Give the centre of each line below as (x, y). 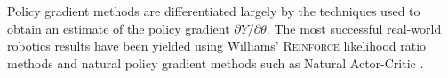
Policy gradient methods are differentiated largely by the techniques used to (214, 11)
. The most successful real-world (354, 28)
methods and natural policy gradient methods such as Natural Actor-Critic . (216, 62)
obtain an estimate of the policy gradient (119, 28)
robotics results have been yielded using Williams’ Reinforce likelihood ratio (217, 46)
